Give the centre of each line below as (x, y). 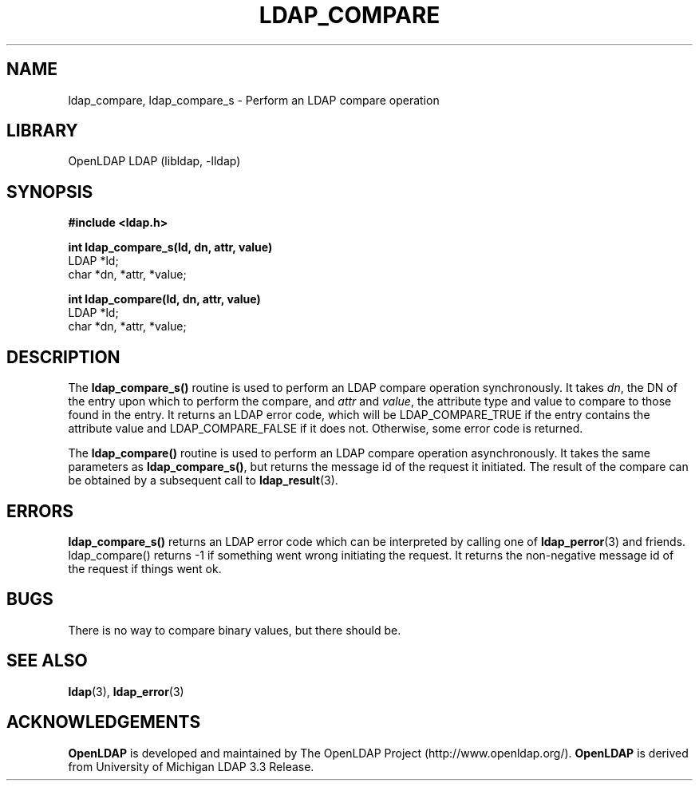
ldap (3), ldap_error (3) (126, 691)
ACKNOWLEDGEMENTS (104, 722)
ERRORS (40, 511)
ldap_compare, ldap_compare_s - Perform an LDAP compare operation (254, 100)
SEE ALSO (47, 661)
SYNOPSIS (50, 192)
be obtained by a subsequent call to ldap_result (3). (203, 481)
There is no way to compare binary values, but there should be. (235, 630)
